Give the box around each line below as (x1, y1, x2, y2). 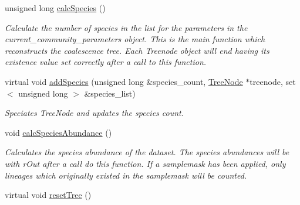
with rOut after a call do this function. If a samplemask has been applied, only (5, 157, 286, 169)
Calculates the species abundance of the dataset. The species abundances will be (5, 146, 289, 158)
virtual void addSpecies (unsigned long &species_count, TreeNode (5, 75, 243, 87)
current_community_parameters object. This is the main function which (5, 33, 265, 45)
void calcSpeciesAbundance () (5, 126, 112, 138)
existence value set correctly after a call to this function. (5, 56, 207, 68)
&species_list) (84, 87, 136, 99)
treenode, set (250, 75, 296, 87)
